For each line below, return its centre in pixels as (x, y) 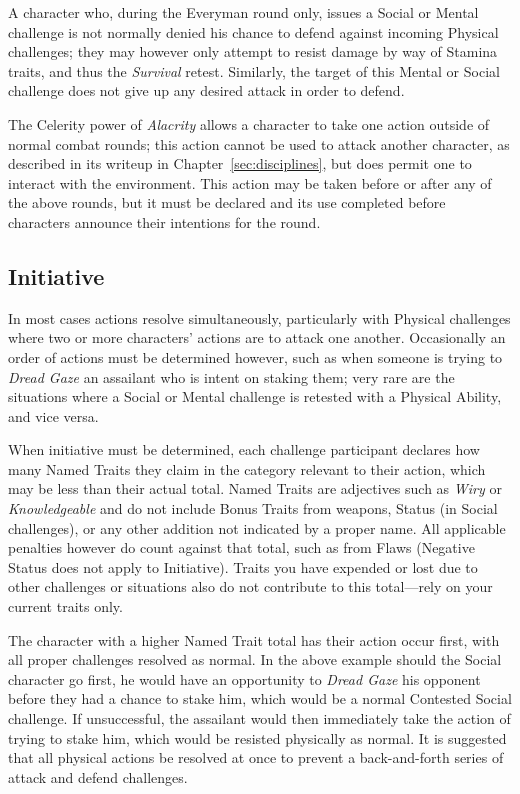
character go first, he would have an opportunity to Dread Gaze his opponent (244, 678)
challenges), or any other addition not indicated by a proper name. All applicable (257, 527)
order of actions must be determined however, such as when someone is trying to (255, 356)
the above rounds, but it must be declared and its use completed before (227, 202)
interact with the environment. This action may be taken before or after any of (250, 182)
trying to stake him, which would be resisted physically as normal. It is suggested (257, 737)
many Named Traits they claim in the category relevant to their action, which (247, 468)
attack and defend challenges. (98, 776)
